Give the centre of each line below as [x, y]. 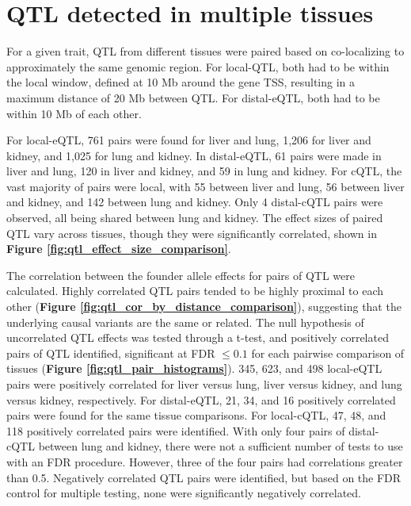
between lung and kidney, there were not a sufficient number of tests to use [221, 446]
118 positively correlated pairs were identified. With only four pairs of [176, 430]
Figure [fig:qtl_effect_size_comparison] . [119, 249]
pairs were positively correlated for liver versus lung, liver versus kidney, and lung [204, 384]
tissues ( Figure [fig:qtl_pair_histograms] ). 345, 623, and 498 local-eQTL [194, 368]
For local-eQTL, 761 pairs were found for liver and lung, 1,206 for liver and [189, 140]
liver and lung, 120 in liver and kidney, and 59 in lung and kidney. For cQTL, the [204, 171]
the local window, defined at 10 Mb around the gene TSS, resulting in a [181, 82]
